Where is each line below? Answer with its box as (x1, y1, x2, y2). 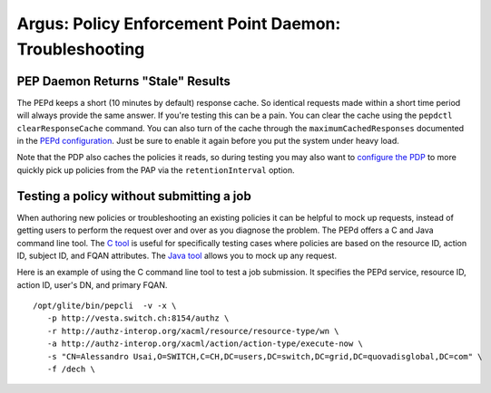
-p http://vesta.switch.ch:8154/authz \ (46, 313, 230, 323)
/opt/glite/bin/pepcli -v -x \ (33, 301, 177, 312)
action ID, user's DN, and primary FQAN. (16, 279, 168, 290)
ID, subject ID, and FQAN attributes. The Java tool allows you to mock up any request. (16, 250, 338, 261)
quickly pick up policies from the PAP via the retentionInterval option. (16, 164, 295, 176)
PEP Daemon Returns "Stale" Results (16, 73, 231, 89)
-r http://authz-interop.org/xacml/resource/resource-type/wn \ (46, 326, 339, 336)
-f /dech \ (46, 364, 95, 375)
